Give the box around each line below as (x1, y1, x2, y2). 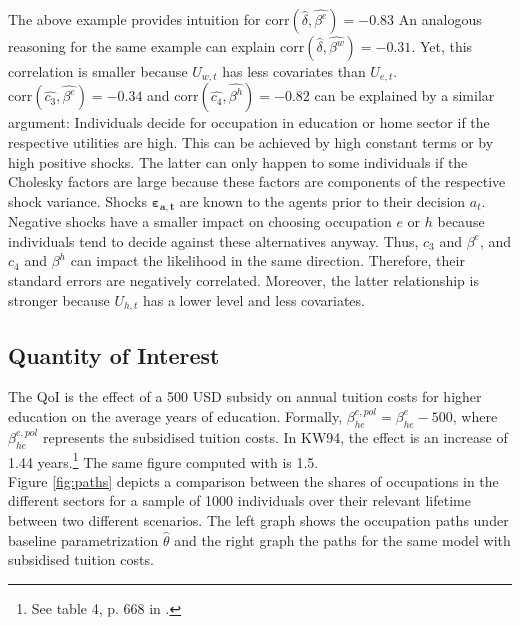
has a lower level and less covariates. (142, 289, 365, 310)
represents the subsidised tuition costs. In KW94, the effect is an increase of (42, 426, 508, 447)
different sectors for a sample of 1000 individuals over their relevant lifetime (8, 490, 471, 511)
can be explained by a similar (314, 85, 495, 106)
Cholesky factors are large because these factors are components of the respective (8, 171, 506, 192)
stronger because (8, 289, 110, 310)
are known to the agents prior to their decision (179, 190, 466, 211)
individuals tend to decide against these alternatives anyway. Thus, (8, 230, 419, 251)
